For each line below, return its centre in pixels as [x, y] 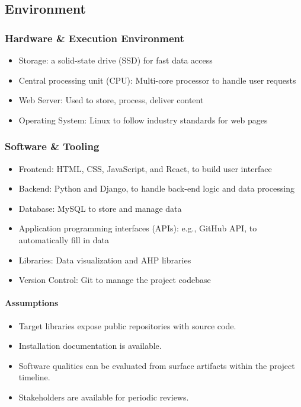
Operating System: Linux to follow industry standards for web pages [143, 120]
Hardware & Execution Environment [95, 38]
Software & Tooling [52, 146]
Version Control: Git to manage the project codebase [115, 280]
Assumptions [32, 303]
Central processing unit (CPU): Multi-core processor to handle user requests [157, 80]
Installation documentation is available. [90, 346]
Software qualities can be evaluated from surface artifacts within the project [157, 365]
